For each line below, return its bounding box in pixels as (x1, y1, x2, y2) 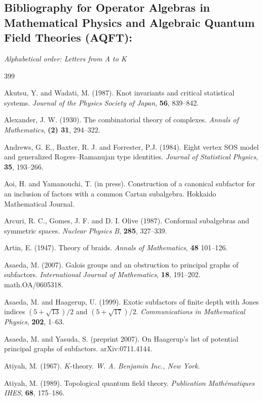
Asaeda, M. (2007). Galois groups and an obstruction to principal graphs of (4, 259, 239, 270)
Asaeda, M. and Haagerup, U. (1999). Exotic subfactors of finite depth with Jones (4, 296, 259, 307)
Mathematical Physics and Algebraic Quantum (4, 14, 255, 30)
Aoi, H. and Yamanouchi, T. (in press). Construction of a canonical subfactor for (4, 178, 255, 189)
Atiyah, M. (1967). (4, 360, 62, 371)
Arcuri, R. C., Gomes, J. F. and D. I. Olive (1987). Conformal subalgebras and (4, 215, 249, 226)
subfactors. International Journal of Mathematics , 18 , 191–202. (4, 269, 201, 280)
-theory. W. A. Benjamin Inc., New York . (70, 360, 200, 371)
